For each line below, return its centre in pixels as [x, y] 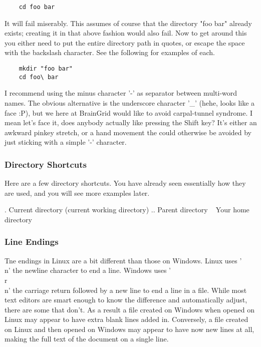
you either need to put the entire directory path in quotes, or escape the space [125, 42]
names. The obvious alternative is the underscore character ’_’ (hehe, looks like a [130, 102]
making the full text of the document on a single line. [87, 339]
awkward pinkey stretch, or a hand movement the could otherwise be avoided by [128, 132]
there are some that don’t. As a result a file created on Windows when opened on [129, 309]
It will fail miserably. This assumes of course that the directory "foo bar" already [128, 23]
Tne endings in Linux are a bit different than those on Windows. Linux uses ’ [123, 260]
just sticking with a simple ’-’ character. [66, 142]
